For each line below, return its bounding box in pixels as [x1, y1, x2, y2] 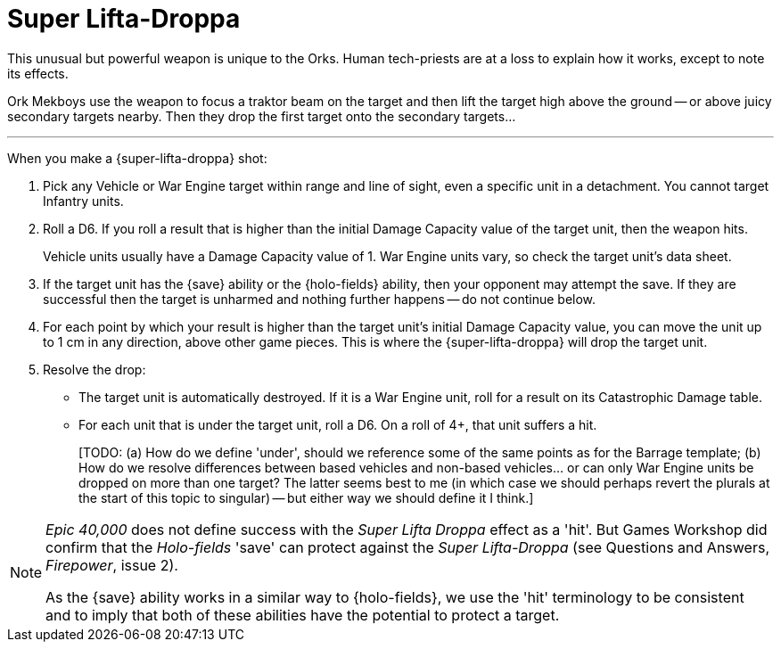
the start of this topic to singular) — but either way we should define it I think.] [78, 489, 534, 505]
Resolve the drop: [43, 361, 146, 377]
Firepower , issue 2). [45, 555, 178, 574]
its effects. [7, 65, 69, 81]
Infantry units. [43, 193, 124, 209]
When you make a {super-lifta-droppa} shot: [7, 150, 267, 166]
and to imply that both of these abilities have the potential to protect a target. [45, 605, 560, 624]
